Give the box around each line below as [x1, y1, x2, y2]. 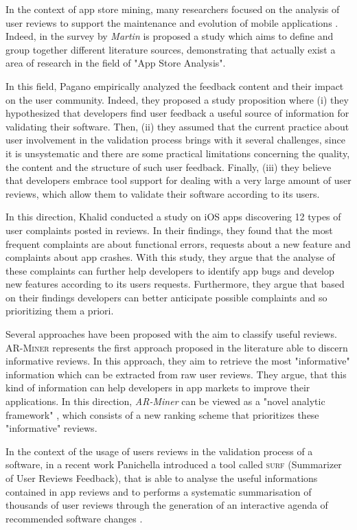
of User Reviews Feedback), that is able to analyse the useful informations [5, 471, 318, 485]
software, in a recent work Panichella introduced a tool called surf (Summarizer [5, 457, 342, 472]
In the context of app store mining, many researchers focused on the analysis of [5, 2, 340, 16]
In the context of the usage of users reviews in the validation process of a [5, 443, 313, 458]
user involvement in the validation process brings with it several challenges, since [5, 132, 345, 147]
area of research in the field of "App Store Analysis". [5, 56, 226, 70]
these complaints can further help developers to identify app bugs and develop [5, 263, 334, 277]
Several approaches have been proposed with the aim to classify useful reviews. [5, 327, 337, 341]
